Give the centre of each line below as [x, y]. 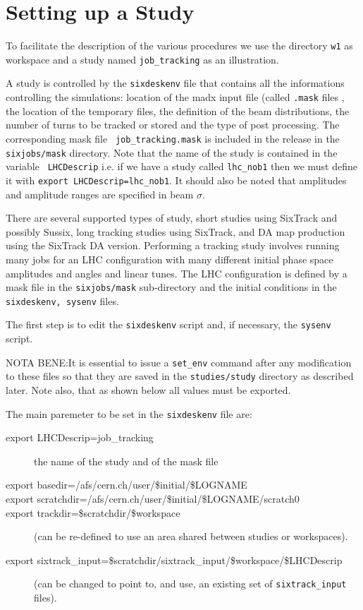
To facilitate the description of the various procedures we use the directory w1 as [179, 46]
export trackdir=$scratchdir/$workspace [93, 512]
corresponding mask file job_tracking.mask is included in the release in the [173, 138]
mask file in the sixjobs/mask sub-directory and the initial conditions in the [171, 287]
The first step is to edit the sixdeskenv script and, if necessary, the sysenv [168, 324]
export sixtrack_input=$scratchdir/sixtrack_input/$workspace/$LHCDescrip [174, 560]
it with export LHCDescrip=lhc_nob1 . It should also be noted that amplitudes [176, 180]
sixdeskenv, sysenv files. [62, 300]
